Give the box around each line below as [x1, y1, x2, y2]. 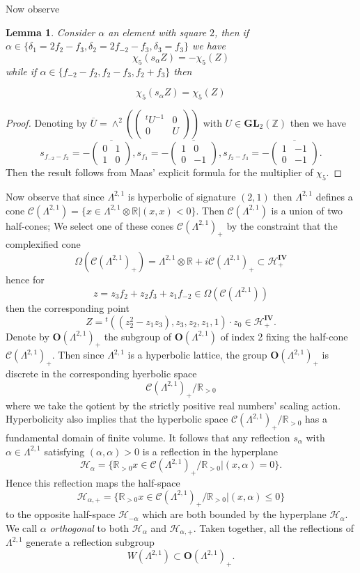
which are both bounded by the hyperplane [142, 507, 327, 521]
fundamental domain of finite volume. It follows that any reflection [6, 430, 290, 445]
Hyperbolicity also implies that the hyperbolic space [6, 411, 228, 426]
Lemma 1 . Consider [6, 24, 95, 39]
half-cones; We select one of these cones [6, 218, 174, 233]
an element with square [108, 24, 207, 39]
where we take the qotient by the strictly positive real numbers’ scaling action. [6, 398, 341, 412]
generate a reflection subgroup [26, 535, 155, 549]
